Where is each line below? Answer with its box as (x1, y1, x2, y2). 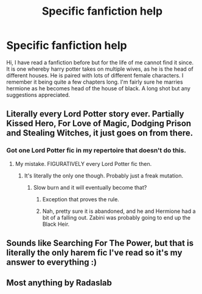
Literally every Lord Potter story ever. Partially (6, 109, 184, 120)
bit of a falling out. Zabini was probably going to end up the (42, 213, 190, 221)
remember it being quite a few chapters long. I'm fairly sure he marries (6, 78, 184, 85)
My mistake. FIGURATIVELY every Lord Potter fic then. (15, 160, 152, 167)
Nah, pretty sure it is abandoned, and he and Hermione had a (42, 207, 196, 215)
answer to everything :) (6, 257, 97, 268)
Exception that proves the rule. (42, 195, 120, 203)
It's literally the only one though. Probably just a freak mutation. (24, 172, 184, 179)
